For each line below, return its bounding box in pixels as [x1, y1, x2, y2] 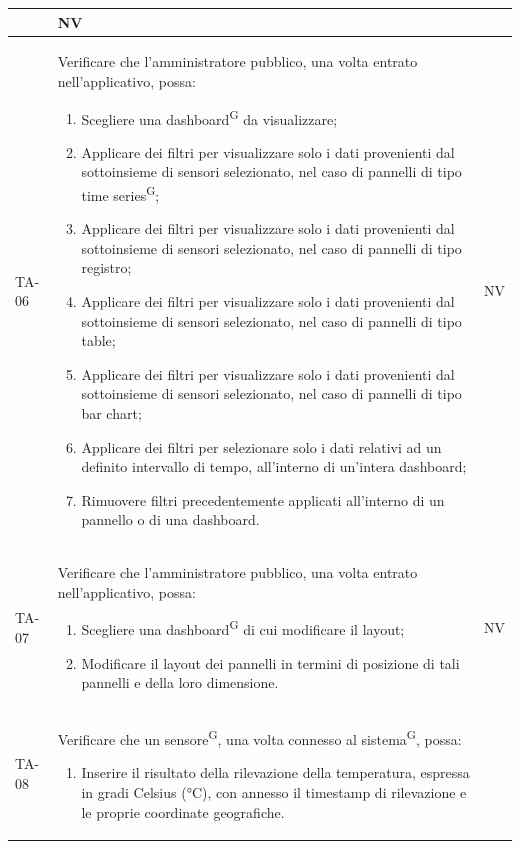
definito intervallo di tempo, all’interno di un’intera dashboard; [81, 456, 467, 477]
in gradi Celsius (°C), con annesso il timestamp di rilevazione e [81, 781, 467, 802]
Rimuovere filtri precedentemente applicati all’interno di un [81, 489, 445, 510]
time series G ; [81, 181, 160, 205]
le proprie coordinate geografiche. [81, 801, 285, 822]
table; [81, 330, 116, 351]
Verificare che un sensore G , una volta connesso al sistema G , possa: [57, 726, 462, 749]
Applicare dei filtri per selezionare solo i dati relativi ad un [81, 436, 442, 457]
